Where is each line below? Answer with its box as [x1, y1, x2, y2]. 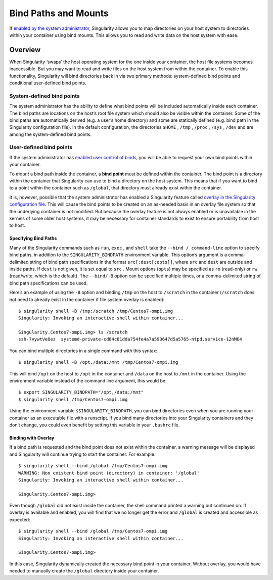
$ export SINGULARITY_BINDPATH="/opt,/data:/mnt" [18, 390, 144, 395]
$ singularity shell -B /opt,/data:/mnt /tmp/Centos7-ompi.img [18, 359, 178, 365]
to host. [9, 222, 25, 228]
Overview [9, 45, 41, 54]
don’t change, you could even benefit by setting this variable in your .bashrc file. [9, 422, 180, 428]
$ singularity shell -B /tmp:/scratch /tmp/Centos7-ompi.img [18, 308, 173, 314]
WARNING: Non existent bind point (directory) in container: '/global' [18, 470, 200, 476]
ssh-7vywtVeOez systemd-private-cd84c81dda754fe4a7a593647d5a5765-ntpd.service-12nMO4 [18, 336, 243, 342]
